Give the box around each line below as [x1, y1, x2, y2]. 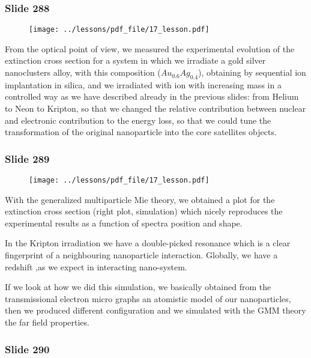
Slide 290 [5, 341, 50, 356]
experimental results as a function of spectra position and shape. [5, 216, 243, 229]
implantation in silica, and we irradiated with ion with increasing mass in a [5, 78, 282, 91]
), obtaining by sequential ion [198, 66, 306, 79]
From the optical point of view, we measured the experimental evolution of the [5, 42, 295, 55]
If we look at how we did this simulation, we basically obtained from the [5, 281, 271, 293]
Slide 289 [5, 151, 50, 166]
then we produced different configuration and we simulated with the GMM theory [5, 304, 306, 317]
